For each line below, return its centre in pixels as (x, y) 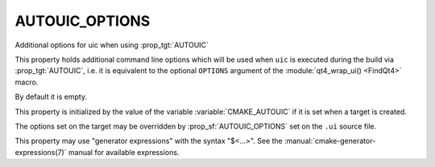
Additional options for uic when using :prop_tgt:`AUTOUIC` (112, 45)
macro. (27, 82)
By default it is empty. (51, 97)
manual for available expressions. (124, 152)
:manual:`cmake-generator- (330, 141)
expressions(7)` (41, 152)
